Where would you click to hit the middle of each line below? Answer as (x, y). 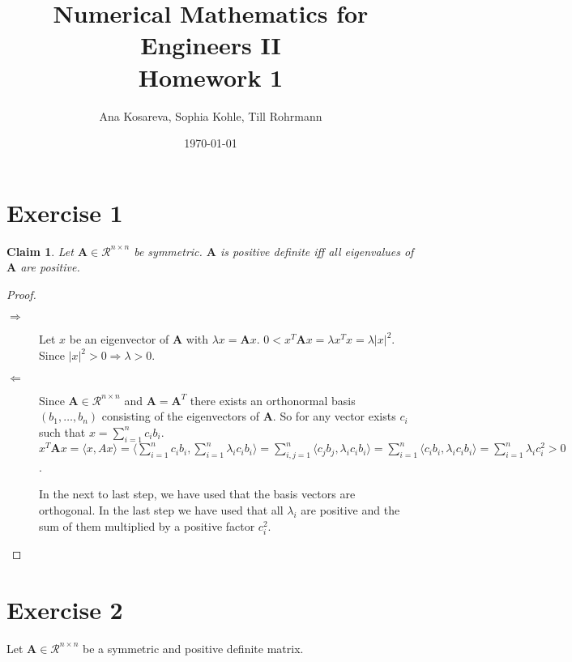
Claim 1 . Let (40, 251)
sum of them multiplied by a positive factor (147, 525)
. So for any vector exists (334, 416)
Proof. (21, 294)
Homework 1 (211, 77)
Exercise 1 (65, 212)
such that (62, 431)
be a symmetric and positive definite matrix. (193, 648)
